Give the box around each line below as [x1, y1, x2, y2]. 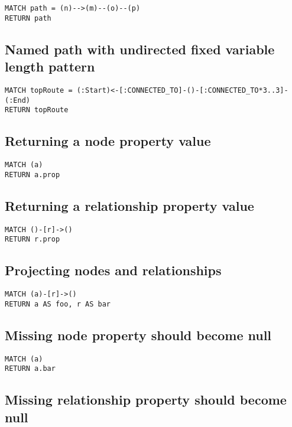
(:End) [5, 96, 30, 105]
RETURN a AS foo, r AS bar [5, 299, 111, 308]
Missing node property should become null [5, 325, 272, 344]
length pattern [5, 57, 95, 76]
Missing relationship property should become [5, 390, 287, 409]
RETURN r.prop [5, 235, 60, 244]
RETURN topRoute [5, 106, 69, 115]
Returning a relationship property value [5, 196, 254, 214]
